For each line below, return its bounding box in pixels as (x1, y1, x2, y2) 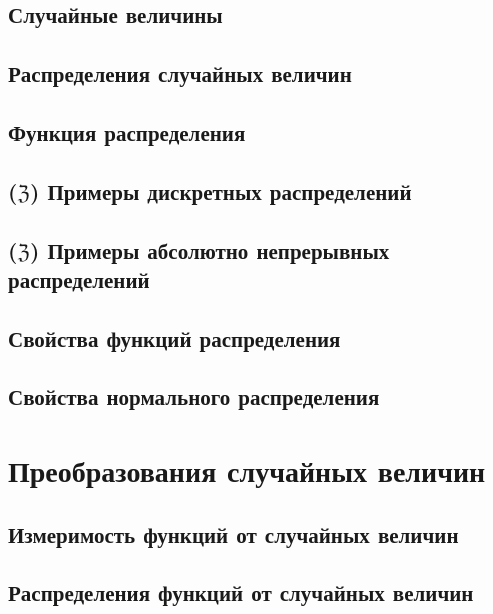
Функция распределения (8, 116, 246, 147)
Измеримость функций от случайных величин (8, 518, 459, 549)
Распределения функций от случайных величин (8, 577, 474, 608)
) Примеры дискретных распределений (30, 175, 412, 206)
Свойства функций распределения (8, 322, 341, 353)
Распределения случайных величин (8, 58, 352, 89)
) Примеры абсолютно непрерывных (30, 234, 390, 265)
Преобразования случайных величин (8, 450, 486, 491)
